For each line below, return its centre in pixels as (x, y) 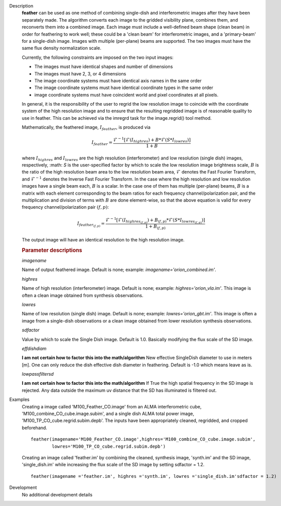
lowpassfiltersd (38, 374)
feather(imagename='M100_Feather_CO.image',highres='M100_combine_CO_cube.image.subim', (143, 439)
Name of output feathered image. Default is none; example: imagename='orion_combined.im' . (119, 270)
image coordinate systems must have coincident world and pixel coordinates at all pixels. (126, 95)
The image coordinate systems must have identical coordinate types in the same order (124, 88)
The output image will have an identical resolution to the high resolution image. (103, 239)
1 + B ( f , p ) (155, 227)
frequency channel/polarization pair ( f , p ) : (65, 207)
